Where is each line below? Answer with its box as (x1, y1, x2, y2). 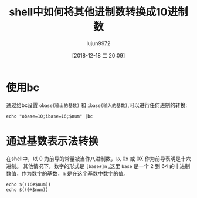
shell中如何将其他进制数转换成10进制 (9, 5, 188, 19)
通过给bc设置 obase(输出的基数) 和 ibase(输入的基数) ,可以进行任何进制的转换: (6, 101, 188, 109)
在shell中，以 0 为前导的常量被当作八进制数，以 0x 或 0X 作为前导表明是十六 (6, 155, 191, 162)
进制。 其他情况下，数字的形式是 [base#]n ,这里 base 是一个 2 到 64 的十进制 (6, 162, 191, 169)
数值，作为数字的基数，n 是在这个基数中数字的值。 (6, 170, 129, 177)
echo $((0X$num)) (6, 186, 49, 193)
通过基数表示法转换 (6, 135, 99, 147)
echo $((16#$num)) (6, 182, 51, 187)
